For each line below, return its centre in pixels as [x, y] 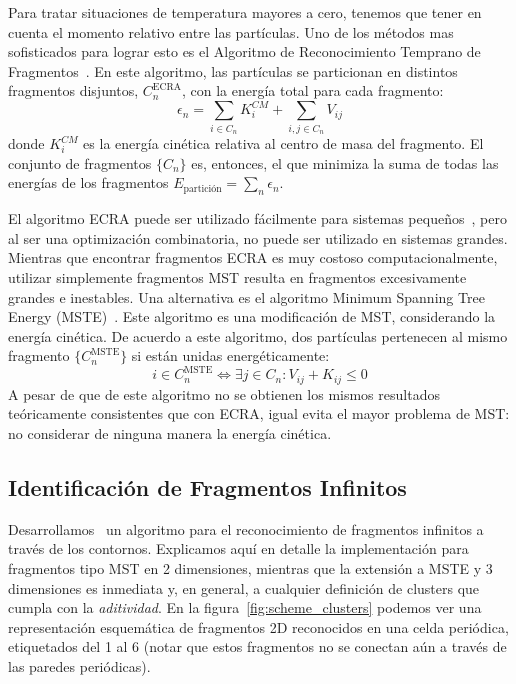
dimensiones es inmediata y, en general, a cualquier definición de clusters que [244, 587]
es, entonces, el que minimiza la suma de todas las [345, 162]
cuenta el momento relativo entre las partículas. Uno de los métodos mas [231, 31]
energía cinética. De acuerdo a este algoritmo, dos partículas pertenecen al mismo [258, 335]
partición [202, 188]
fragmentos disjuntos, [73, 90]
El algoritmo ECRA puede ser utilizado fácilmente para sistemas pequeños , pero [257, 218]
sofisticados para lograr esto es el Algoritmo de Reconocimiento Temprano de [244, 51]
